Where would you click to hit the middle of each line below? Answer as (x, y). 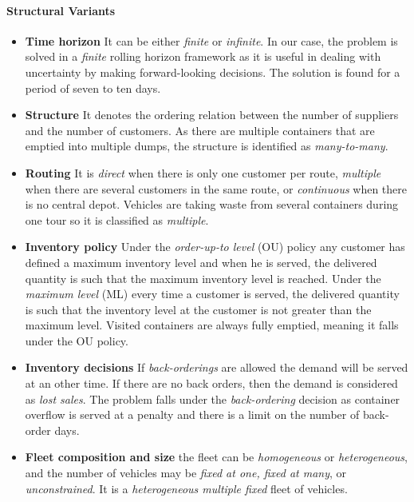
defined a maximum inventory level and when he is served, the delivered (201, 262)
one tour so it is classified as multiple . (117, 219)
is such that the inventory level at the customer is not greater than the (198, 309)
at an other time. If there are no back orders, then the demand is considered (211, 383)
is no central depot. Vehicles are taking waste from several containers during (212, 204)
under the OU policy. (77, 340)
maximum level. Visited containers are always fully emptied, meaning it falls (212, 325)
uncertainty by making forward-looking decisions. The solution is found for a (213, 72)
